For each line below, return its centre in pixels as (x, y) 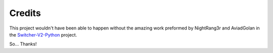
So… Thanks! (23, 44)
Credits (25, 13)
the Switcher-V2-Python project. (43, 34)
